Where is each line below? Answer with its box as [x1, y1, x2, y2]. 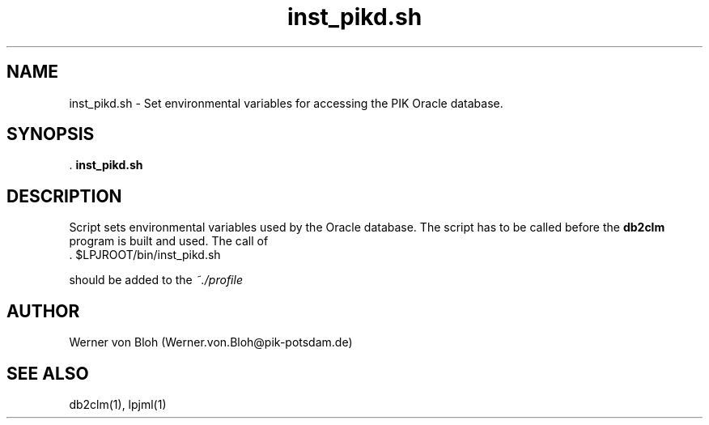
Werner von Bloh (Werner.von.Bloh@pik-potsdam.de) [69, 335, 353, 350]
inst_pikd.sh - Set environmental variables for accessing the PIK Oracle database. [69, 96, 503, 110]
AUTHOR [6, 300, 80, 321]
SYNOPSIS [6, 124, 95, 145]
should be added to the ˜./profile [69, 273, 243, 287]
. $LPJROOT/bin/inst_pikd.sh [69, 248, 221, 262]
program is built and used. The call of [69, 234, 269, 249]
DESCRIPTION [6, 185, 122, 206]
